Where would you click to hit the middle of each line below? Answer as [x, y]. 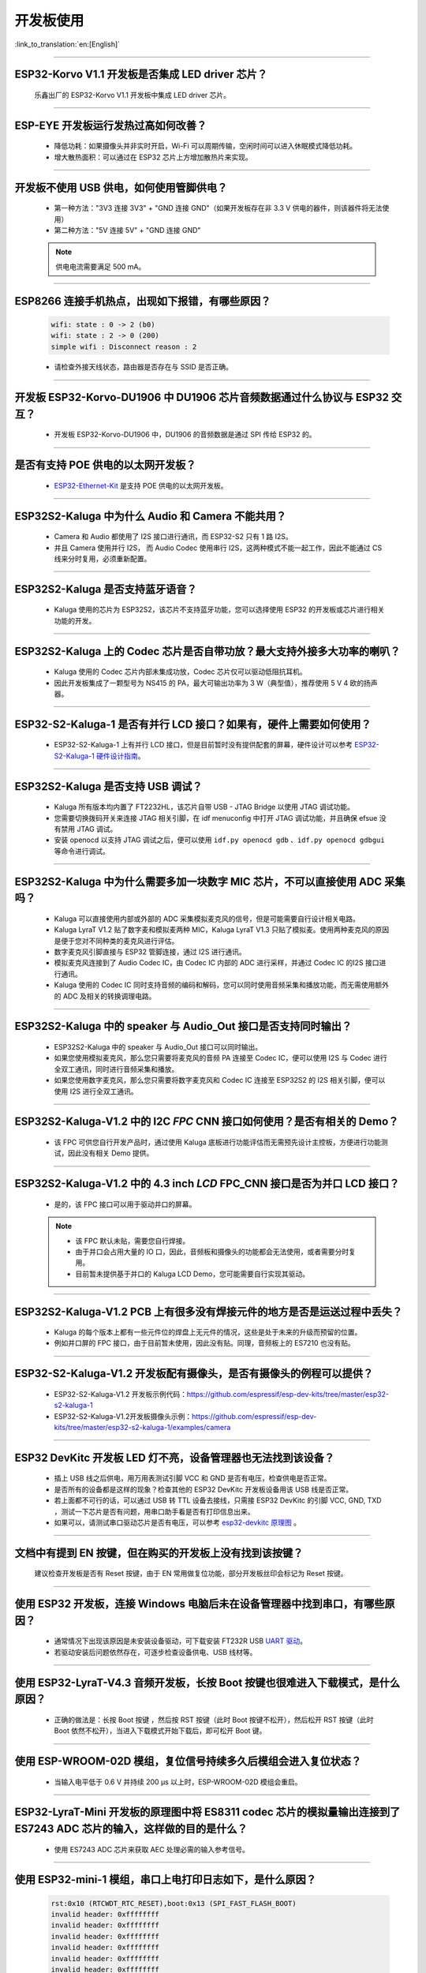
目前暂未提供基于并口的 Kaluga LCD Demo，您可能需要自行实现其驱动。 [192, 1274]
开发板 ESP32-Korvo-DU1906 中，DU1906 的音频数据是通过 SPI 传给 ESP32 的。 [185, 435]
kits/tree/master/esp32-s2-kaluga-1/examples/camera [142, 1428]
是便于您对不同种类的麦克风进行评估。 [116, 941]
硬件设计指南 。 [120, 756]
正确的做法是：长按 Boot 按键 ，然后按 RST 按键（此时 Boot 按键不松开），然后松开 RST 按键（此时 [214, 1720]
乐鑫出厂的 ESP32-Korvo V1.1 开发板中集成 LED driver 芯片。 [133, 95]
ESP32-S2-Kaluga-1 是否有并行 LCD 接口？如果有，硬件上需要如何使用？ [193, 724]
